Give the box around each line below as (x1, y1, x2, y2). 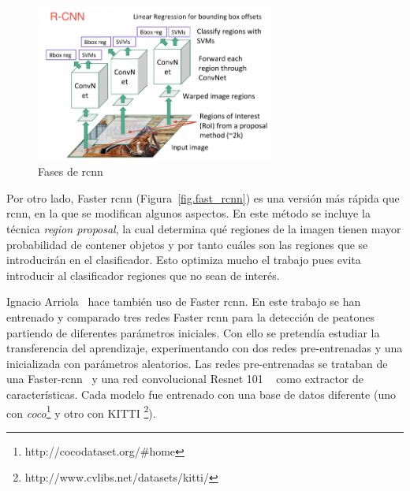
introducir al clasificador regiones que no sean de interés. (6, 266, 280, 283)
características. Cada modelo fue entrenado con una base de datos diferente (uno (6, 385, 396, 402)
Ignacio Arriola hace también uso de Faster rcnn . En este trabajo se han (6, 293, 361, 310)
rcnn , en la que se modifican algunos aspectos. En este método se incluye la (6, 205, 371, 221)
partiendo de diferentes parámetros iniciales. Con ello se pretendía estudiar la (6, 324, 380, 340)
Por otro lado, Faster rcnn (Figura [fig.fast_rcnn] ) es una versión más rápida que (6, 189, 400, 206)
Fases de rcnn (38, 163, 103, 180)
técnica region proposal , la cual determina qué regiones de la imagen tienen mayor (6, 221, 401, 236)
